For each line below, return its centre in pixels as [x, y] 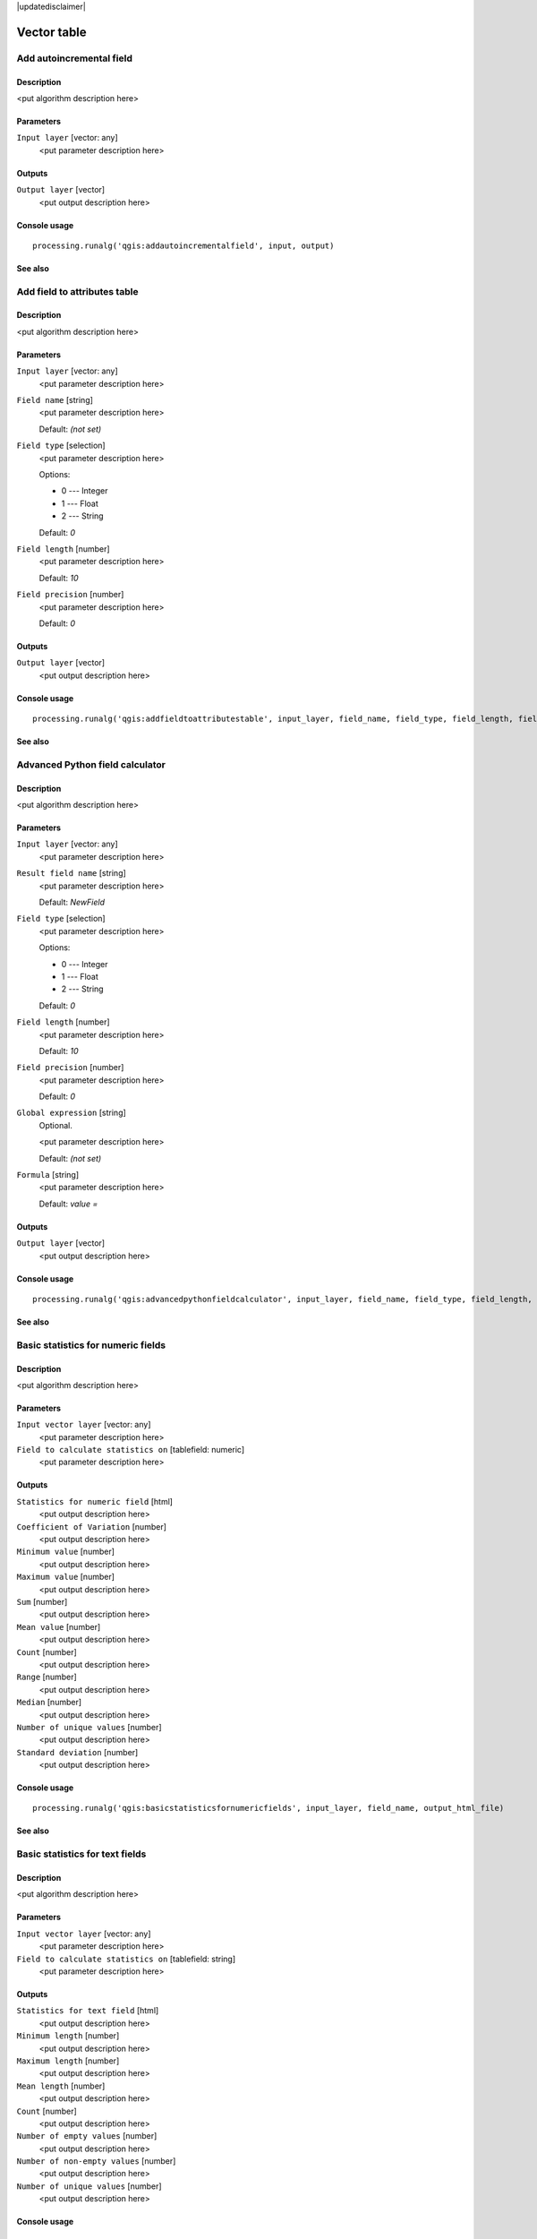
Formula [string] [48, 1175]
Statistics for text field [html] [88, 2011]
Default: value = [68, 1204]
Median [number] [49, 1703]
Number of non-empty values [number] [96, 2161]
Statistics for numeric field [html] [95, 1501]
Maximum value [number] [66, 1577]
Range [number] [47, 1677]
